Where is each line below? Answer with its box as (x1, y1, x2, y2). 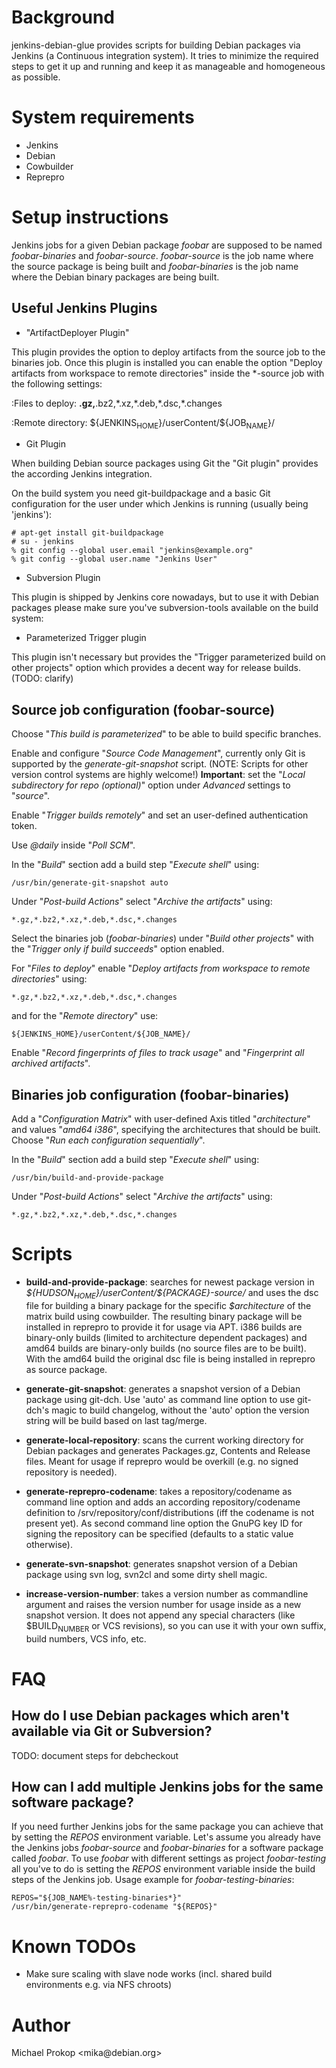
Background (11, 6, 115, 29)
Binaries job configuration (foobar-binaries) (11, 1086, 290, 1103)
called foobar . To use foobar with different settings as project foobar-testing (11, 1852, 326, 1865)
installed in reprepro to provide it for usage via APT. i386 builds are (25, 1321, 303, 1333)
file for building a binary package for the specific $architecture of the (25, 1299, 312, 1311)
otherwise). (25, 1538, 73, 1550)
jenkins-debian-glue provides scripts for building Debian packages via (11, 39, 301, 51)
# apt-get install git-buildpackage (11, 528, 164, 538)
